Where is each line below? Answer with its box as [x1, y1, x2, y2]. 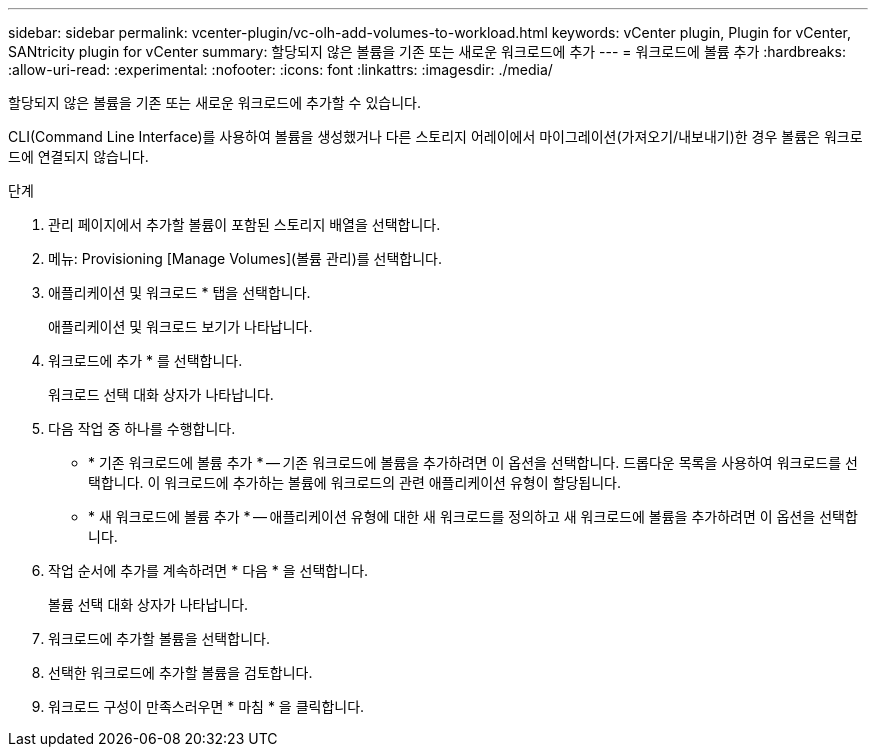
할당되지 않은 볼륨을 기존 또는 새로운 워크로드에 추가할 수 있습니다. [8, 94, 421, 111]
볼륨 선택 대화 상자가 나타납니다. [48, 596, 249, 613]
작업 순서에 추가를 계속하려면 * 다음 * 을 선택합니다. [48, 562, 369, 579]
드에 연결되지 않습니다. [8, 148, 149, 165]
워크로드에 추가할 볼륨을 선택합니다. [48, 630, 270, 647]
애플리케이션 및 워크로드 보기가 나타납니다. [48, 318, 313, 335]
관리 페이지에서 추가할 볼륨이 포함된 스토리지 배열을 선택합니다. [48, 216, 441, 233]
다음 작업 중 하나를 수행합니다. [48, 420, 236, 437]
